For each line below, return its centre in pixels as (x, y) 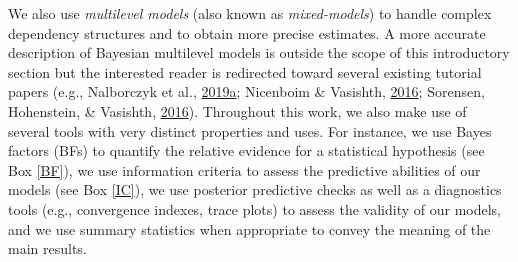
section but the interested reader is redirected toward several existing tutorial (245, 71)
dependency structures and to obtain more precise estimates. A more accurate (247, 32)
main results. (47, 248)
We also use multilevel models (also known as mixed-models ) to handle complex (250, 13)
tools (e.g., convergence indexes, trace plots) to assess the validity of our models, (255, 208)
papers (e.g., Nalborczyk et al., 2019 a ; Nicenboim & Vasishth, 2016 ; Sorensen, (246, 91)
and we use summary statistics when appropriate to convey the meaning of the (249, 228)
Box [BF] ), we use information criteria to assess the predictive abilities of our (244, 169)
